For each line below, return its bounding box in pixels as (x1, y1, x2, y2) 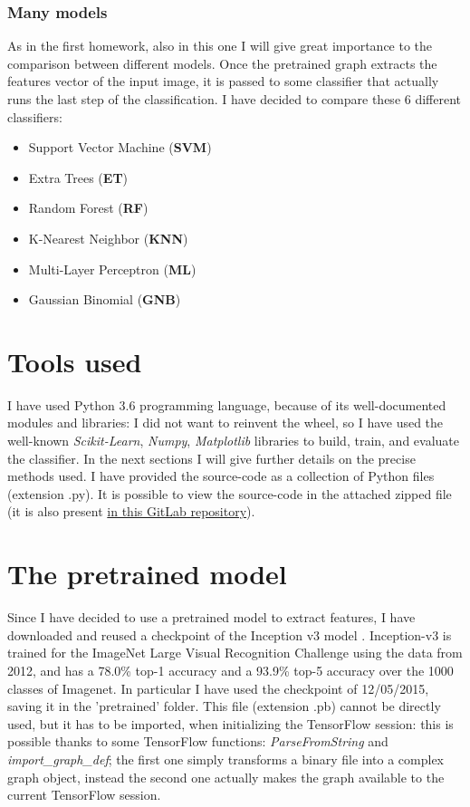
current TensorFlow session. (7, 785, 161, 804)
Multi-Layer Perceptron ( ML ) (28, 259, 197, 278)
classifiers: (7, 107, 62, 126)
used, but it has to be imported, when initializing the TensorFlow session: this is (7, 714, 454, 733)
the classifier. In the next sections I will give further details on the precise (7, 448, 416, 467)
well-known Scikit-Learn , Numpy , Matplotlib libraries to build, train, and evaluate (7, 431, 460, 450)
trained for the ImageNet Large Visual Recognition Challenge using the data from (7, 643, 463, 662)
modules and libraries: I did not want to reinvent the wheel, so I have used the (7, 413, 444, 432)
